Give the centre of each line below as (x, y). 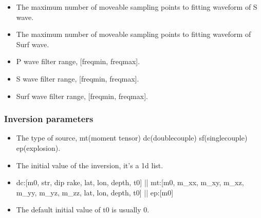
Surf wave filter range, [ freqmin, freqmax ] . (82, 96)
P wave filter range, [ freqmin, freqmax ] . (78, 61)
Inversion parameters (49, 119)
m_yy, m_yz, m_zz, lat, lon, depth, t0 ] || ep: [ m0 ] (95, 192)
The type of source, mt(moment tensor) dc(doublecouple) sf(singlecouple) (132, 138)
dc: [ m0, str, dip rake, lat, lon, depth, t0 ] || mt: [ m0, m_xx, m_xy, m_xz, (130, 182)
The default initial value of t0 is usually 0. (83, 210)
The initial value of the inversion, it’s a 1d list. (90, 165)
